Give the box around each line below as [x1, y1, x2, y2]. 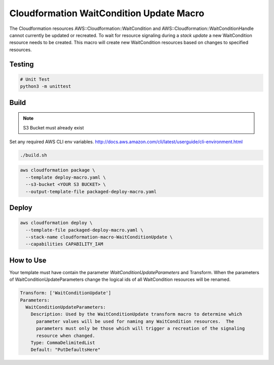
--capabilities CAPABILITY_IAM [25, 241, 104, 247]
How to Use [9, 256, 47, 264]
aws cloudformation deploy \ [20, 220, 93, 226]
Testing [9, 60, 34, 69]
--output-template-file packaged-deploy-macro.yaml [25, 188, 157, 194]
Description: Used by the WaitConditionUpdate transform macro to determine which [30, 311, 243, 317]
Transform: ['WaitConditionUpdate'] [20, 290, 112, 296]
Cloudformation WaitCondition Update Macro [9, 8, 204, 19]
